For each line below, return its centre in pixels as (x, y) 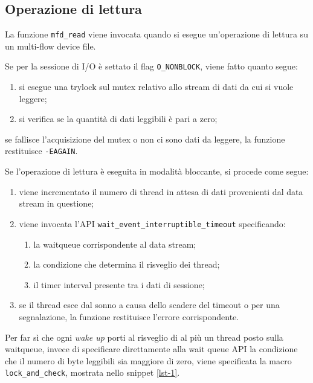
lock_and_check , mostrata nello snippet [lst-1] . (92, 372)
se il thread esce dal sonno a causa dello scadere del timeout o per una (149, 305)
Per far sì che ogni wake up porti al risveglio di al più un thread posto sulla (144, 337)
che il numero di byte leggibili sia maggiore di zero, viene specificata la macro (148, 360)
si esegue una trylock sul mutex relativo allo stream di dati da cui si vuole (156, 87)
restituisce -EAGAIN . (41, 151)
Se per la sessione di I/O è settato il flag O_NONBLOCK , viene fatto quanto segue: (151, 66)
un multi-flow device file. (50, 46)
